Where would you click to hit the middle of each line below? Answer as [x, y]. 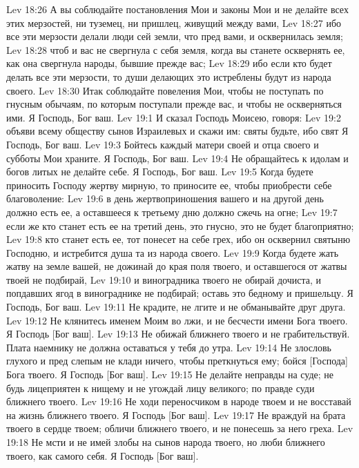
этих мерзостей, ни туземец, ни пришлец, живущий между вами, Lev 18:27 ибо [174, 22]
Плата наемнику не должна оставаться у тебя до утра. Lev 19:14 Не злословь [169, 347]
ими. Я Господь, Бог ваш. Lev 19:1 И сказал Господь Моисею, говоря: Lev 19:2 [174, 117]
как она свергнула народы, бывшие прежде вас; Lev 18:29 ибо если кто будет [169, 63]
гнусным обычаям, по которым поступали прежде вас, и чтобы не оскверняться [174, 104]
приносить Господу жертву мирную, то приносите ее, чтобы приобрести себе [169, 185]
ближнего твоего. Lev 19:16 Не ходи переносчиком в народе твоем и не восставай [179, 401]
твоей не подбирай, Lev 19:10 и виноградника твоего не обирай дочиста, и [164, 279]
